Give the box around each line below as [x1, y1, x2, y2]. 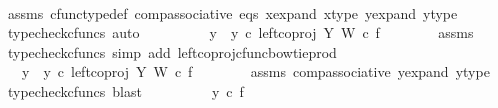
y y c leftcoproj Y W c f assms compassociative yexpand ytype [21, 61, 490, 82]
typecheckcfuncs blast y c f [7, 80, 244, 101]
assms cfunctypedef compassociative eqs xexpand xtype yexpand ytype [7, 2, 458, 23]
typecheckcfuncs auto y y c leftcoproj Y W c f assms [7, 22, 474, 43]
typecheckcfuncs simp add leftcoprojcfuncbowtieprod [7, 41, 337, 62]
